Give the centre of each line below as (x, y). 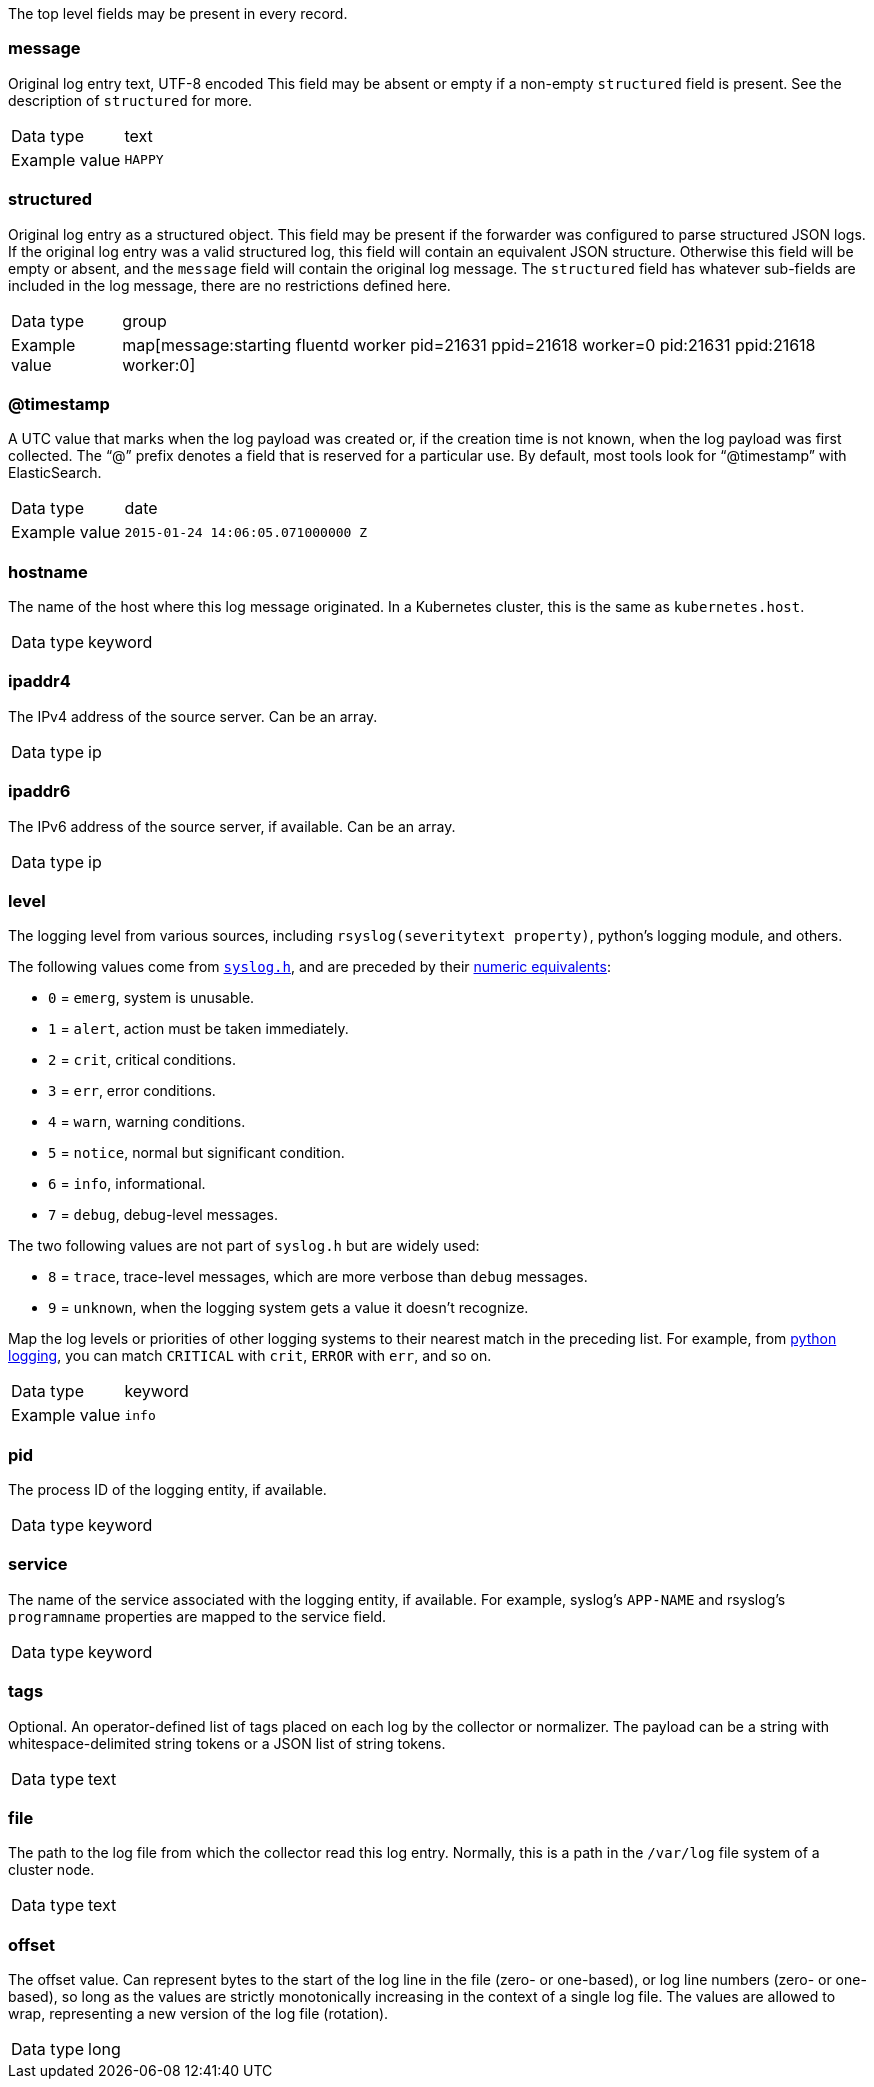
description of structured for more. (130, 100)
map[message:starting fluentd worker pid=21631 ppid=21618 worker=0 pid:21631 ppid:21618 (469, 344)
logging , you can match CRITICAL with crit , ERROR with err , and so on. (250, 1356)
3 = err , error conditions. (132, 1091)
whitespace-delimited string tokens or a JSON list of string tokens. (227, 1743)
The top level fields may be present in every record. (178, 13)
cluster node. (51, 1870)
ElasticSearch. (55, 473)
